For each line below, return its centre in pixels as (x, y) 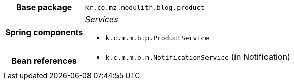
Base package (44, 7)
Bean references (44, 61)
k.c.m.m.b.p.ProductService (157, 38)
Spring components (44, 32)
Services (102, 19)
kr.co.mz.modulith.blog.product (145, 7)
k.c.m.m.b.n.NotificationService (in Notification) (198, 57)
